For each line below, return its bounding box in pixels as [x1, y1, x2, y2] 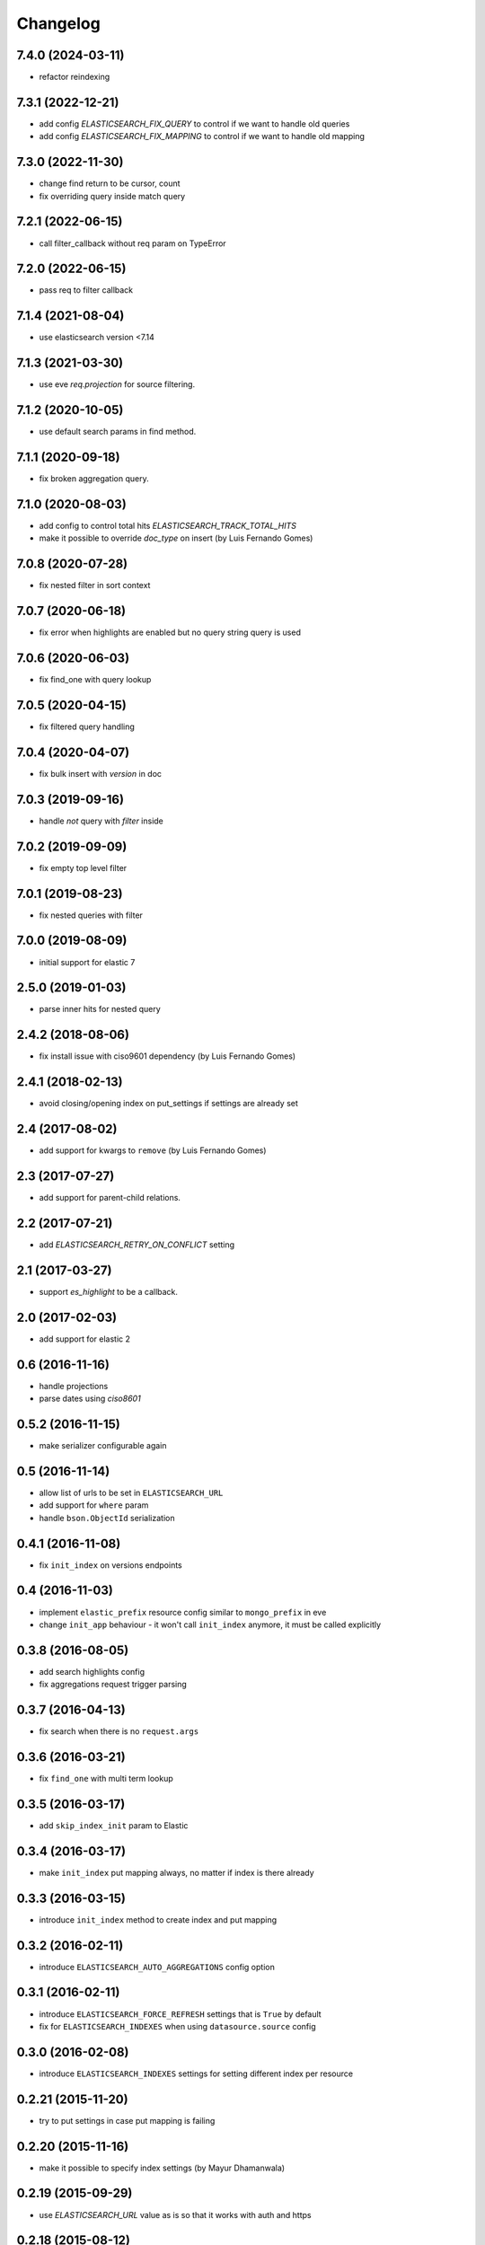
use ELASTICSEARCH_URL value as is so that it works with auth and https [39, 2209, 312, 2220]
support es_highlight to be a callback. [39, 1286, 179, 1297]
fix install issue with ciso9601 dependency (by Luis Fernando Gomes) [39, 1051, 296, 1061]
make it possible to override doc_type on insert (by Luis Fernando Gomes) [39, 533, 313, 543]
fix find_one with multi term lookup [39, 1774, 174, 1783]
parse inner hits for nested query [39, 1004, 161, 1015]
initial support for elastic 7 [39, 956, 136, 967]
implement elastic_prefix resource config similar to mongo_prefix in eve [39, 1607, 327, 1617]
